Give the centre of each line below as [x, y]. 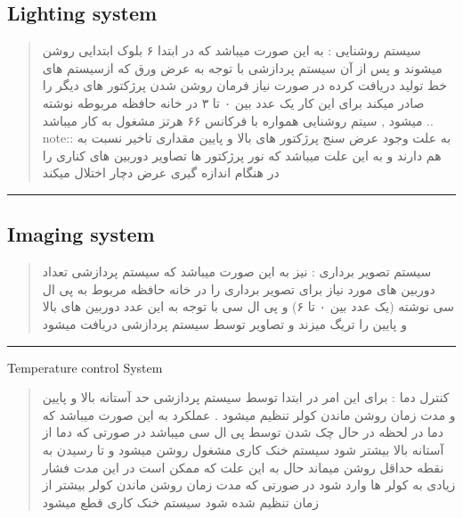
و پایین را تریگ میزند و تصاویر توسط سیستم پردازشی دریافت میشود [224, 323]
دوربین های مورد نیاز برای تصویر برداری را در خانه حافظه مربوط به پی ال [239, 288]
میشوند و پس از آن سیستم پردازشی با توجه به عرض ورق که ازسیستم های [242, 67]
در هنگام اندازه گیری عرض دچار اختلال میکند [161, 173]
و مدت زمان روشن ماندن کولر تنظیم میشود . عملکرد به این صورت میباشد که [249, 414]
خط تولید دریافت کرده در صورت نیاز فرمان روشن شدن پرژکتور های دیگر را [244, 85]
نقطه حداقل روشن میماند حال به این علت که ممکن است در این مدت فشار [243, 467]
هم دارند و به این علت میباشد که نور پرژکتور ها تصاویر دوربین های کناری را [242, 155]
